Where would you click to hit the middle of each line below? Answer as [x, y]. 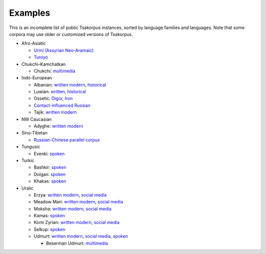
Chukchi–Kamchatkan [44, 64]
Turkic [28, 160]
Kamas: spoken [49, 216]
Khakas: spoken [50, 181]
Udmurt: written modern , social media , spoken [81, 236]
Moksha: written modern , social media [73, 209]
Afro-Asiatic [34, 43]
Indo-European [37, 78]
